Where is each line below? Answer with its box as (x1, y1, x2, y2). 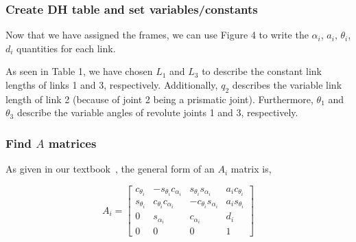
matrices (48, 134, 97, 151)
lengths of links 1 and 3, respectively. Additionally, (5, 78, 218, 91)
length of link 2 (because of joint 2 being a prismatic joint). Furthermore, (5, 91, 313, 106)
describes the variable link (232, 78, 342, 91)
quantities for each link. (16, 41, 116, 55)
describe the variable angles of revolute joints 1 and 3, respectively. (16, 105, 298, 120)
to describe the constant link (202, 64, 322, 78)
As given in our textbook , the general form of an (5, 162, 215, 176)
